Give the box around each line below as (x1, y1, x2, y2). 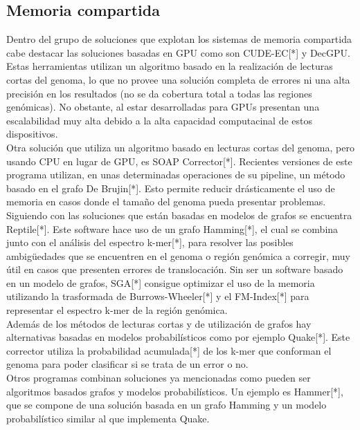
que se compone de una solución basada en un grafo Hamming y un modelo (6, 398, 327, 412)
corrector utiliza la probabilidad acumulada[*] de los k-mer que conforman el (6, 343, 332, 357)
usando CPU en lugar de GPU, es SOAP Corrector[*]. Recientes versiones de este (6, 153, 352, 168)
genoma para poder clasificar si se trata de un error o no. (6, 357, 249, 371)
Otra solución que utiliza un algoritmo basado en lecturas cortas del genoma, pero (6, 140, 354, 154)
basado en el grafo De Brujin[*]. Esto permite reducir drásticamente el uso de (6, 180, 335, 195)
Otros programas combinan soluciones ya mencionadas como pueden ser (6, 371, 311, 385)
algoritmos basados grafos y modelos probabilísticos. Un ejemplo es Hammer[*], (6, 384, 343, 398)
